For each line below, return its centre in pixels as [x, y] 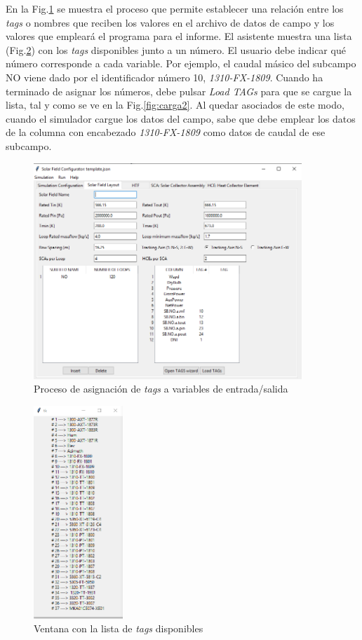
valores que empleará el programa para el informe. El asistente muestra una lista [179, 36]
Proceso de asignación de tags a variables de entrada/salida [161, 389]
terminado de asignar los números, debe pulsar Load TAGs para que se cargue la [179, 91]
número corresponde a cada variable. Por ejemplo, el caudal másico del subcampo [181, 63]
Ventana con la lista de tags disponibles [119, 628]
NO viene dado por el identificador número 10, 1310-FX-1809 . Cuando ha [165, 77]
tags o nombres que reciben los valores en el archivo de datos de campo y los [170, 22]
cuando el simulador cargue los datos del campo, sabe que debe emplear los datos [181, 118]
